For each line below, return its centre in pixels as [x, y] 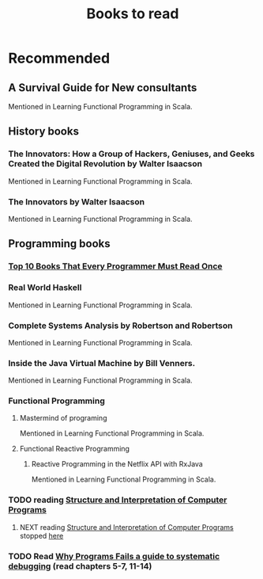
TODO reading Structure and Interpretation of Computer [118, 500]
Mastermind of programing [63, 418]
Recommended [59, 58]
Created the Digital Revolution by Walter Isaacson [105, 164]
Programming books [59, 244]
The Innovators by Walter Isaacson [76, 201]
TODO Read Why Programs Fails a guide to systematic [114, 556]
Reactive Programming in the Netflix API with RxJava [117, 464]
